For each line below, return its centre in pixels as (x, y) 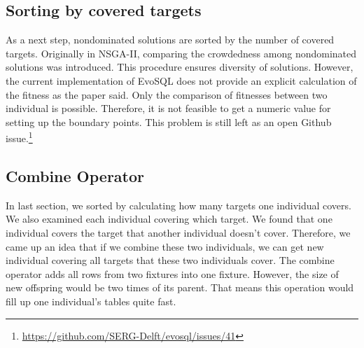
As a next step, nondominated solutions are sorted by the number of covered (170, 40)
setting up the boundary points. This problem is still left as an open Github (169, 121)
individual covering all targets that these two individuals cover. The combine (170, 260)
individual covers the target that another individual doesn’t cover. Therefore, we (178, 232)
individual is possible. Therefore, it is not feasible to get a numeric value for (168, 108)
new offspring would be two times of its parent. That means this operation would (180, 287)
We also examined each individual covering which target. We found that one (169, 219)
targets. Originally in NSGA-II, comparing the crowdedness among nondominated (181, 53)
